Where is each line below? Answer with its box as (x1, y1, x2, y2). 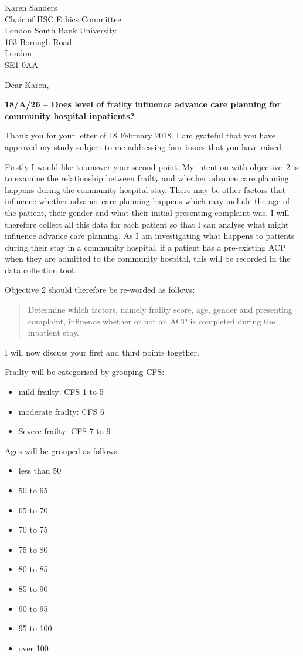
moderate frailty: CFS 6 (18, 405, 104, 417)
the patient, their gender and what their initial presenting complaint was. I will (5, 206, 290, 218)
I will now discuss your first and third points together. (5, 346, 199, 358)
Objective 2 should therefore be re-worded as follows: (5, 283, 195, 296)
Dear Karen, (5, 78, 49, 90)
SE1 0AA (5, 58, 38, 70)
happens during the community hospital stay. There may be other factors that (5, 183, 286, 195)
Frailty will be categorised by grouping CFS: (5, 366, 165, 378)
